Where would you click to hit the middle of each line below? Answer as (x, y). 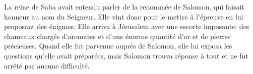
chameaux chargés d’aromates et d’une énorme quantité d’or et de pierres (117, 36)
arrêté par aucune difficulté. (47, 65)
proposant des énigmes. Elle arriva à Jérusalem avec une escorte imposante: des (127, 26)
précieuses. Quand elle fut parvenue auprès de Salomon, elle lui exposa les (118, 46)
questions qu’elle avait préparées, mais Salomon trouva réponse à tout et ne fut (126, 55)
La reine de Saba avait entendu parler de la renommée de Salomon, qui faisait (124, 6)
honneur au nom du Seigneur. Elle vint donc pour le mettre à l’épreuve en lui (124, 16)
